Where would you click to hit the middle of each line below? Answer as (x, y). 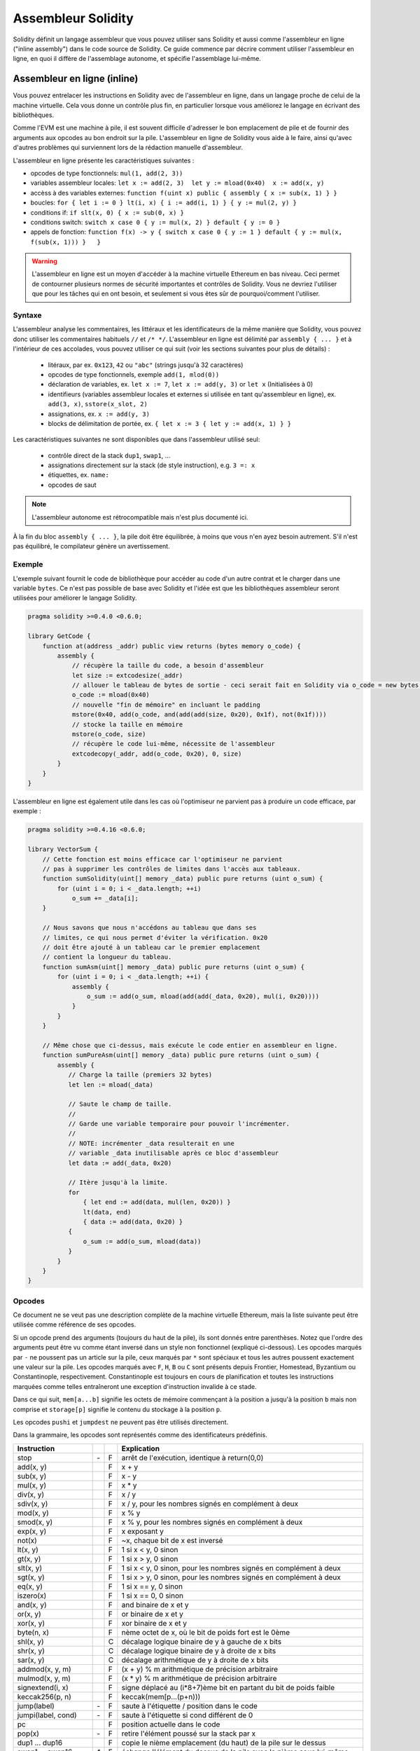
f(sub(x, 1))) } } (66, 242)
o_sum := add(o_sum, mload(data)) (142, 1241)
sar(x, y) (31, 1660)
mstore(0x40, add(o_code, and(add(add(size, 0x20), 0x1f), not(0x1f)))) (199, 715)
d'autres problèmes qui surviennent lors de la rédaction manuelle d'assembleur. (128, 148)
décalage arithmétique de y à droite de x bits (195, 1660)
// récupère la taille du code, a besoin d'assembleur (168, 666)
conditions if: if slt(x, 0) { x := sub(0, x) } (107, 212)
